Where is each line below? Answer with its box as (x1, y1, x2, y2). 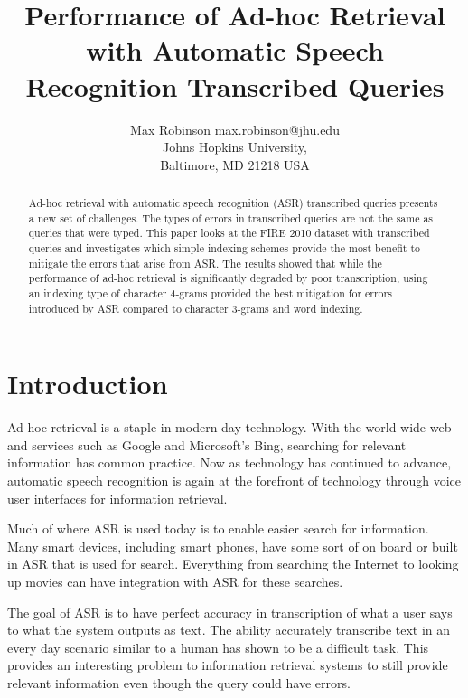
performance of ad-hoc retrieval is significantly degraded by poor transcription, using (28, 270, 428, 286)
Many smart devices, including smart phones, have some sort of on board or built (7, 536, 458, 555)
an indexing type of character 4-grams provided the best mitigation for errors (28, 286, 392, 301)
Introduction (7, 365, 168, 402)
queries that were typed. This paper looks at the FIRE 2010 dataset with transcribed (28, 225, 430, 241)
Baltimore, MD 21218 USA (160, 155, 310, 174)
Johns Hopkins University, (163, 137, 307, 156)
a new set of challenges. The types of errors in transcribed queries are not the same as (28, 210, 434, 225)
